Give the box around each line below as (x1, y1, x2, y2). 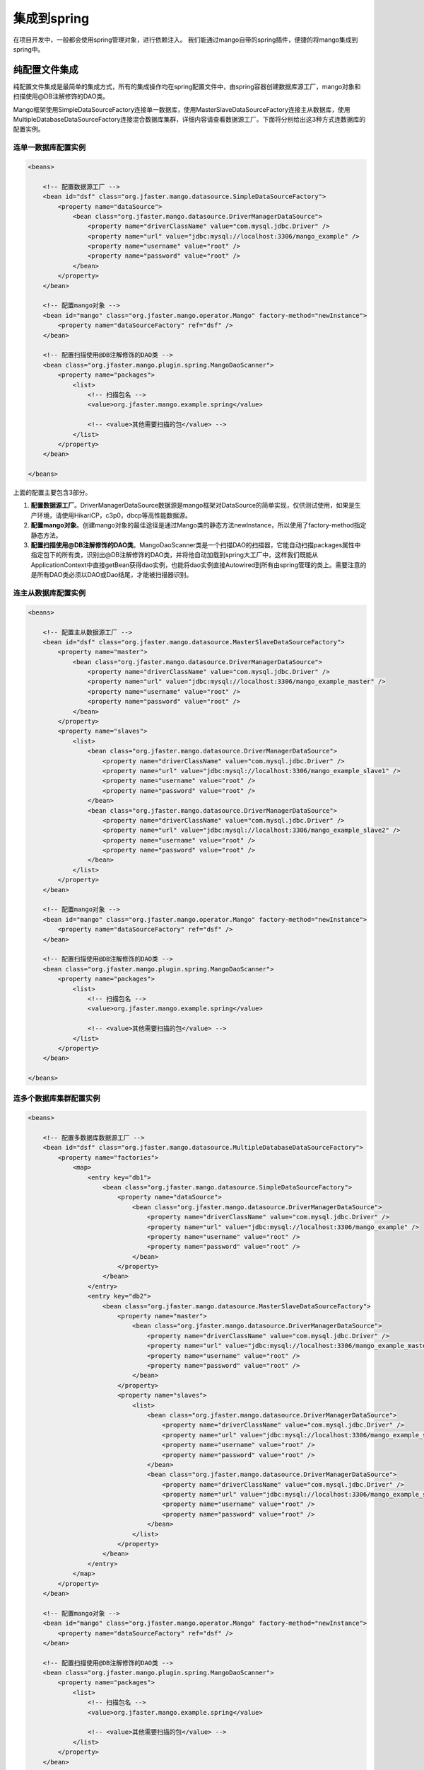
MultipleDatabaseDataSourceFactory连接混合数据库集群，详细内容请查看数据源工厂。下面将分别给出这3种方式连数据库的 (13, 115, 366, 124)
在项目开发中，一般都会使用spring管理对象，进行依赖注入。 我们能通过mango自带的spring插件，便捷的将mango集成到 (13, 35, 358, 44)
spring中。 (13, 45, 45, 53)
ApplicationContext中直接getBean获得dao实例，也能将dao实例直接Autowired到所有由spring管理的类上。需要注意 (30, 560, 360, 569)
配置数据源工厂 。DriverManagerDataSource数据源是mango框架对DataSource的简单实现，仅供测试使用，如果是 (30, 501, 355, 510)
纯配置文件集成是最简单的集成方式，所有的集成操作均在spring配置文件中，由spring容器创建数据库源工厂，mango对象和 (13, 82, 361, 91)
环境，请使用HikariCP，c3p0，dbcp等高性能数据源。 (36, 510, 192, 520)
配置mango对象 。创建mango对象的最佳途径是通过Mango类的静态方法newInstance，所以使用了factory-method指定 (30, 521, 367, 530)
